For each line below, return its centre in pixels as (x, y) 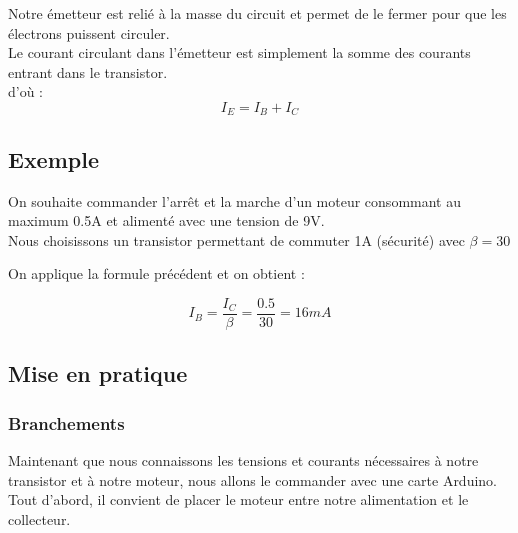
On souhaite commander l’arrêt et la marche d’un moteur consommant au (234, 200)
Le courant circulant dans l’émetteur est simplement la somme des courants (239, 52)
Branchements (66, 422)
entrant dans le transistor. (88, 71)
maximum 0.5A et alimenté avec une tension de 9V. (166, 220)
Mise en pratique (98, 373)
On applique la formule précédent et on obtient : (156, 273)
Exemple (53, 158)
